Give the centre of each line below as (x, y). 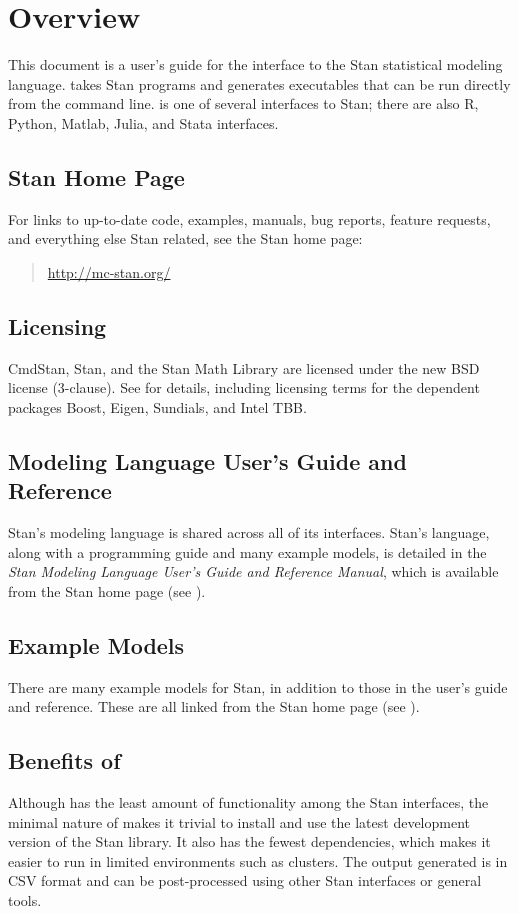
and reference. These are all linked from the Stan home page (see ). (214, 706)
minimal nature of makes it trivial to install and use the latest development (239, 821)
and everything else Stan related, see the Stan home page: (185, 238)
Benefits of (64, 760)
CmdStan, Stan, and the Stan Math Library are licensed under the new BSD (244, 367)
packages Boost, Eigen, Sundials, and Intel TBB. (157, 406)
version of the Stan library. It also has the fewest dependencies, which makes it (249, 841)
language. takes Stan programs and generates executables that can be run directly (259, 83)
